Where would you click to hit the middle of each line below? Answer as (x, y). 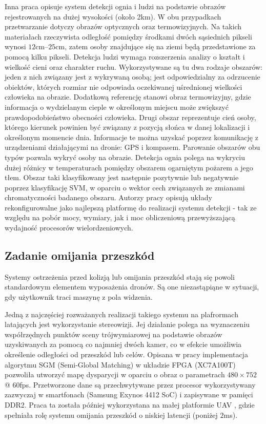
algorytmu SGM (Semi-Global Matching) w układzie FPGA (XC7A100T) (120, 364)
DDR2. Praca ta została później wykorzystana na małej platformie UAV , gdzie (130, 404)
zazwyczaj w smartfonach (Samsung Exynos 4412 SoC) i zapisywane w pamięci (129, 394)
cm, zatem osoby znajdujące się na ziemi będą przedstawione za (156, 46)
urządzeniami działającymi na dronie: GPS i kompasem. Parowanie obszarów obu (132, 147)
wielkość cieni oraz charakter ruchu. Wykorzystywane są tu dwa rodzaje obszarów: (134, 66)
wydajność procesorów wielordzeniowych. (69, 228)
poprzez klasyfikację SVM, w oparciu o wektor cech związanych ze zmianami (125, 187)
